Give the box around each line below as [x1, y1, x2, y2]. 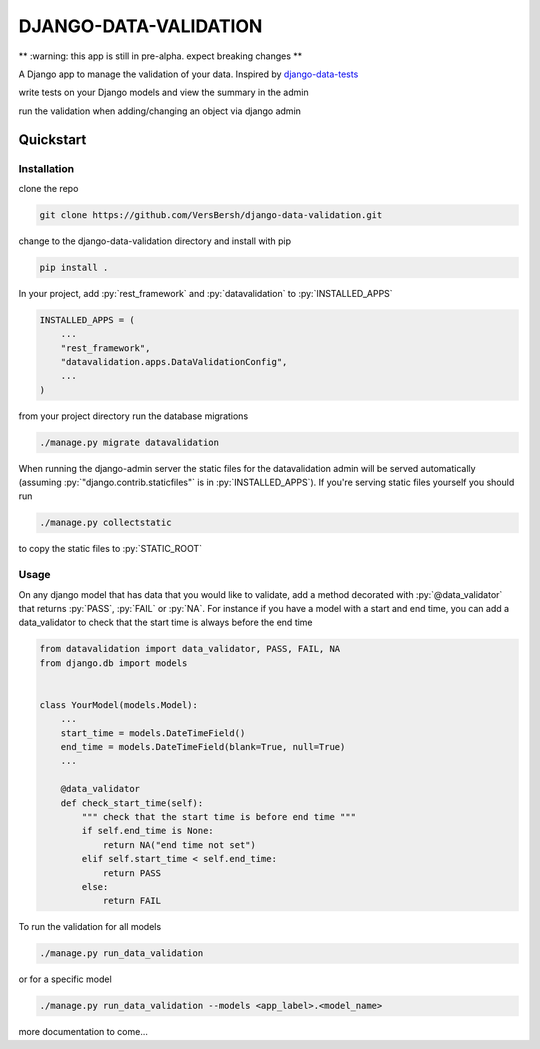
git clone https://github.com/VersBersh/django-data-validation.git [39, 209, 383, 220]
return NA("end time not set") [102, 839, 257, 850]
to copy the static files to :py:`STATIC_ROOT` [18, 543, 203, 555]
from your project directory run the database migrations [18, 410, 249, 422]
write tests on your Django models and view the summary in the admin [18, 86, 309, 99]
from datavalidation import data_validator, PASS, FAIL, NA [39, 643, 341, 655]
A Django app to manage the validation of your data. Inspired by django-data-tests [18, 68, 359, 80]
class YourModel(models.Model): [39, 699, 199, 710]
